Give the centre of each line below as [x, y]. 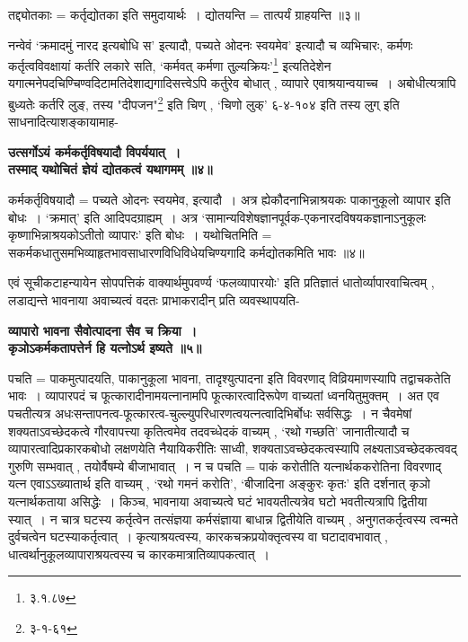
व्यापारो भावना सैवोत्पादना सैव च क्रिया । [103, 330]
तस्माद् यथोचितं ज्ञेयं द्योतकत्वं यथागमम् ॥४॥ [110, 169]
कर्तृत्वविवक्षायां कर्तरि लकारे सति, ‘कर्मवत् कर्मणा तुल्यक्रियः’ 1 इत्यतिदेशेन [170, 64]
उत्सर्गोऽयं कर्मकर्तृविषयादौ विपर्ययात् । [95, 151]
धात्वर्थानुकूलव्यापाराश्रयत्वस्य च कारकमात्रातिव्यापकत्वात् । [139, 554]
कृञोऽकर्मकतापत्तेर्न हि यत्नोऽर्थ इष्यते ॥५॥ [105, 348]
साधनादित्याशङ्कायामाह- [64, 122]
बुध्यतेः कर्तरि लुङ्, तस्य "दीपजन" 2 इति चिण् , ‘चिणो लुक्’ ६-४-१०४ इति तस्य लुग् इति [204, 103]
